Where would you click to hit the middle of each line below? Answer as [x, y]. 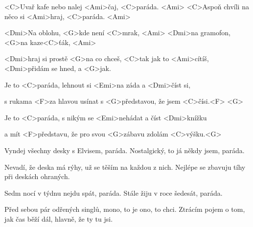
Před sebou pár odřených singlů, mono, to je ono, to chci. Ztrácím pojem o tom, [125, 209]
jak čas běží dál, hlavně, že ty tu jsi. [59, 218]
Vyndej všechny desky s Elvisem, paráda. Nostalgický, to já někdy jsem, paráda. [125, 150]
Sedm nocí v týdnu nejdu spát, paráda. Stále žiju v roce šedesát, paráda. [114, 193]
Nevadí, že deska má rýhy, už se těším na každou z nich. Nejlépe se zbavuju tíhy [125, 167]
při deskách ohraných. [37, 176]
